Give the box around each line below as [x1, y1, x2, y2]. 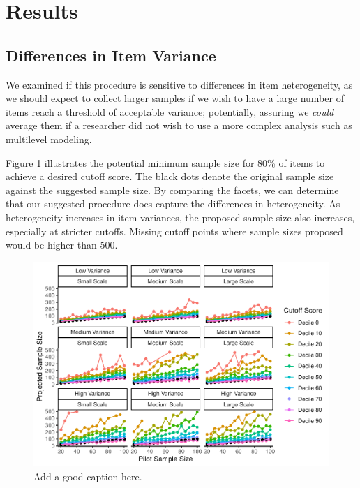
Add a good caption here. [33, 468, 142, 483]
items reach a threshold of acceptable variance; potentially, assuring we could [6, 104, 334, 119]
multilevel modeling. [6, 131, 92, 146]
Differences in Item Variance [6, 44, 216, 66]
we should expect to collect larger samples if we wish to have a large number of [6, 91, 344, 105]
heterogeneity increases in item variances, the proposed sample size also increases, [6, 209, 355, 224]
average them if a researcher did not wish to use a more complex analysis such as [6, 118, 352, 133]
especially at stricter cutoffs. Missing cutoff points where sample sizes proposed [6, 223, 343, 238]
